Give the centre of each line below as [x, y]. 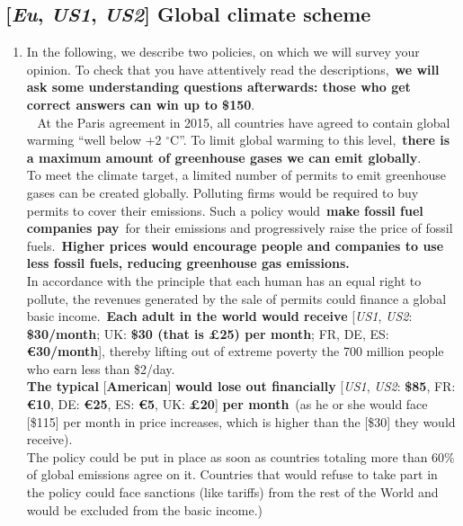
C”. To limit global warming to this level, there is [310, 140]
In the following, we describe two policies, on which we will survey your [223, 52]
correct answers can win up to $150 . [141, 104]
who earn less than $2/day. [101, 368]
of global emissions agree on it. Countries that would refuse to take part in [232, 474]
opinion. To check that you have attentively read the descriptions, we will [233, 69]
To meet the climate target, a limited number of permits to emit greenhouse [236, 175]
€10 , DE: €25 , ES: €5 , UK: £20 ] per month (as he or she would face [227, 404]
